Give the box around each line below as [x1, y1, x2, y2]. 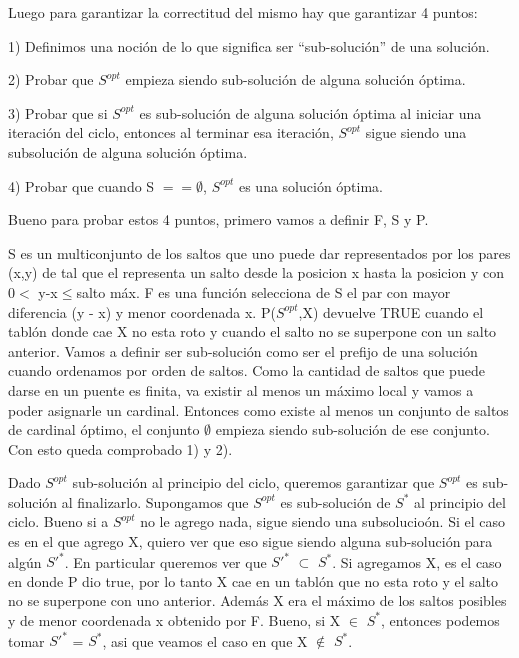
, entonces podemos [381, 609, 500, 630]
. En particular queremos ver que [64, 551, 267, 572]
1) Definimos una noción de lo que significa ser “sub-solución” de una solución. [8, 35, 490, 56]
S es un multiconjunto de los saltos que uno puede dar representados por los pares [8, 242, 511, 263]
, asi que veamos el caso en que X [102, 630, 308, 651]
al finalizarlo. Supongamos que [61, 491, 249, 512]
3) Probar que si [8, 102, 108, 123]
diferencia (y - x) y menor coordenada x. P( [8, 301, 276, 322]
